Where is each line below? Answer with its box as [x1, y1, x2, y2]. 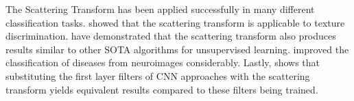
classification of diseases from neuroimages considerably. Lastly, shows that [5, 55, 320, 70]
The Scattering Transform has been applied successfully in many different [5, 2, 315, 16]
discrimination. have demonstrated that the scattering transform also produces [5, 29, 336, 43]
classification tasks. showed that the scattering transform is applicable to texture [5, 15, 345, 29]
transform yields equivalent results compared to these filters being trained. [5, 82, 318, 96]
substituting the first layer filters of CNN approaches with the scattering [5, 68, 310, 83]
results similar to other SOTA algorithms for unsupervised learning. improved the [5, 42, 349, 56]
